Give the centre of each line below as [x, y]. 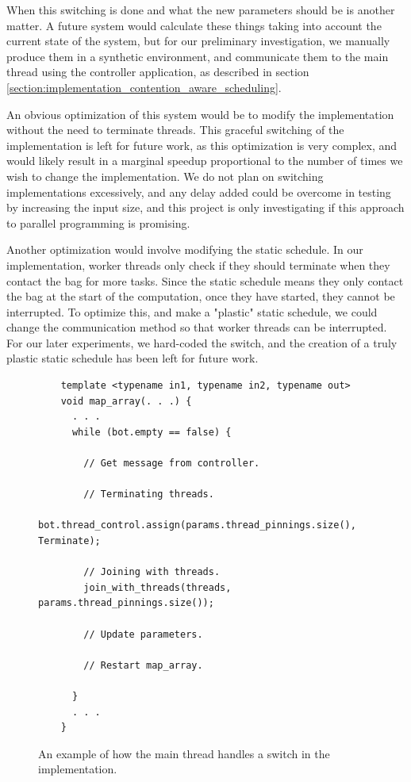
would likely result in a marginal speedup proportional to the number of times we [205, 161]
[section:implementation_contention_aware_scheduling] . [144, 87]
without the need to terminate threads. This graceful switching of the [175, 130]
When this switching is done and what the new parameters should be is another [201, 10]
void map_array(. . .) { [126, 401]
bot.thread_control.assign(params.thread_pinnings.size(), [197, 525]
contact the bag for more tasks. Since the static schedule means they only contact [205, 280]
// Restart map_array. [143, 665]
